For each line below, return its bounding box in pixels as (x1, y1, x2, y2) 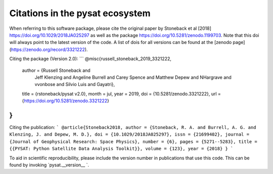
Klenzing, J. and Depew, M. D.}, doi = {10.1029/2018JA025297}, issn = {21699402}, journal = (9, 132, 250, 138)
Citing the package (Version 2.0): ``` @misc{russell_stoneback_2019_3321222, (9, 56, 172, 62)
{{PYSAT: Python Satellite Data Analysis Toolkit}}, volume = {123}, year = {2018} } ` (9, 146, 234, 152)
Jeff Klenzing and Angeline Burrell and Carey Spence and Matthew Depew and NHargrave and (34, 74, 232, 80)
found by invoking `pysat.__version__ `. (9, 162, 89, 168)
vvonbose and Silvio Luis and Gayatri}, (34, 81, 115, 88)
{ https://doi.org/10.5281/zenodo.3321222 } (22, 98, 110, 104)
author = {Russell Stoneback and (22, 67, 90, 73)
